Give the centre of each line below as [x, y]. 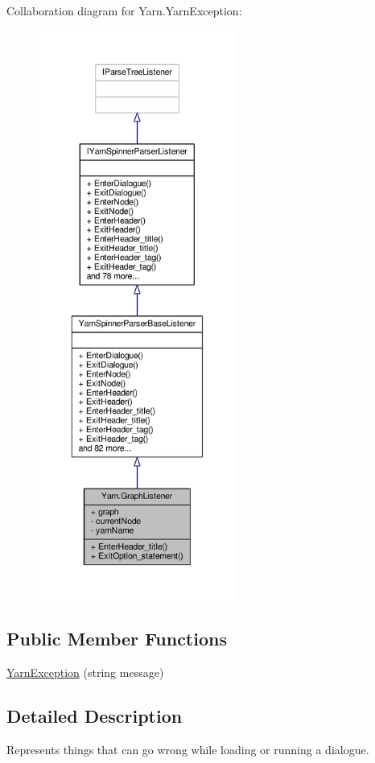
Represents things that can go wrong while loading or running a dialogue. [188, 749]
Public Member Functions [117, 639]
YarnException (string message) [85, 672]
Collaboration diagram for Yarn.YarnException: [124, 10]
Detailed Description [95, 716]
